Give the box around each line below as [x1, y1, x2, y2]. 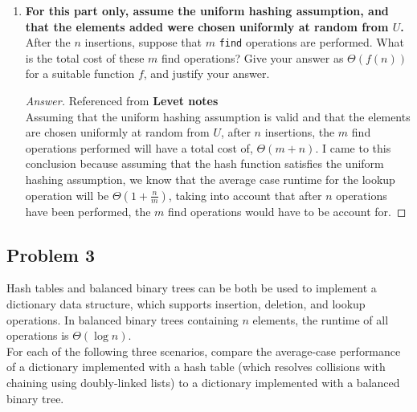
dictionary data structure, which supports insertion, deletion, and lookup [6, 295, 366, 312]
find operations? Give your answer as [161, 49, 344, 66]
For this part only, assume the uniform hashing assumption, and [25, 2, 389, 18]
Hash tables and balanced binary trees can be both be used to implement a [6, 279, 377, 296]
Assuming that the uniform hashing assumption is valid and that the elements [25, 108, 411, 124]
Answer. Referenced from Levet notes [25, 92, 219, 109]
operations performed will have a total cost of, [25, 139, 253, 156]
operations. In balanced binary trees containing [6, 311, 239, 328]
